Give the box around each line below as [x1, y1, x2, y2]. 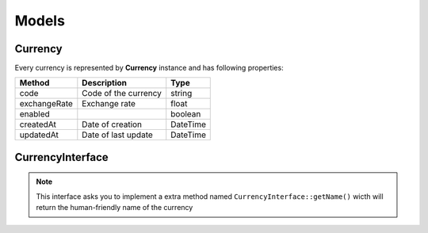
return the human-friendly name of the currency [36, 203, 193, 212]
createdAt [19, 119, 57, 130]
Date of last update [82, 129, 154, 140]
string [170, 88, 193, 99]
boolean [170, 109, 201, 120]
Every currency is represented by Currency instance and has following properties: [14, 63, 285, 73]
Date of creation [82, 119, 143, 130]
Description [82, 78, 127, 89]
